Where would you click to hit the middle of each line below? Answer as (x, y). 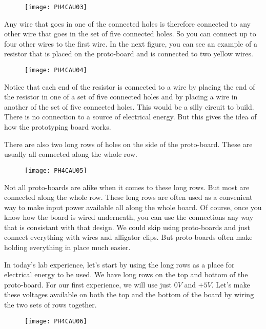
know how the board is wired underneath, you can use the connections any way (129, 217)
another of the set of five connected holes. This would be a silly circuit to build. (129, 106)
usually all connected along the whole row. (71, 154)
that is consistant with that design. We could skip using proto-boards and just (127, 227)
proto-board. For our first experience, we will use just (88, 284)
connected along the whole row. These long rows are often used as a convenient (128, 197)
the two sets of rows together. (50, 305)
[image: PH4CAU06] (56, 321)
